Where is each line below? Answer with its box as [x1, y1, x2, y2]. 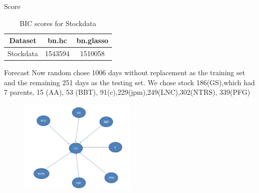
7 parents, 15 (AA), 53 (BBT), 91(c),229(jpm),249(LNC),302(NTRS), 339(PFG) [4, 87, 250, 97]
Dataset [9, 35, 36, 46]
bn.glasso [76, 35, 108, 46]
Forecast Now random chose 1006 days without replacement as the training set [4, 67, 245, 78]
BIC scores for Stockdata [19, 18, 96, 28]
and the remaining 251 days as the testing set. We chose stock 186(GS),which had [4, 77, 255, 87]
